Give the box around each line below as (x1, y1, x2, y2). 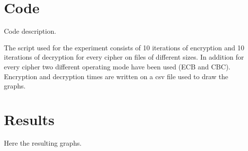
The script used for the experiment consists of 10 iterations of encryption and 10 (4, 42, 245, 52)
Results (4, 109, 55, 129)
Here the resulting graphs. (4, 137, 82, 148)
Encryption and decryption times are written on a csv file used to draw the (4, 71, 229, 81)
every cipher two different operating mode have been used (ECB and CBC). (4, 61, 230, 71)
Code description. (4, 26, 57, 36)
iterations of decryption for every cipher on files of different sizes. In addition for (4, 52, 244, 62)
